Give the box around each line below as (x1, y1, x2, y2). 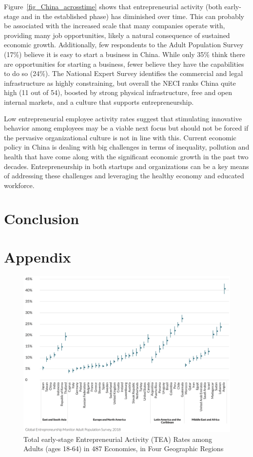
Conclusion (4, 209, 79, 228)
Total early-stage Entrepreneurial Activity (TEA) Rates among (23, 434, 213, 444)
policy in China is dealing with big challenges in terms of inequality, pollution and (4, 142, 250, 152)
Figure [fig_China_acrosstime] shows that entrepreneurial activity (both (4, 1, 222, 11)
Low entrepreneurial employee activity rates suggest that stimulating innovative (4, 113, 242, 123)
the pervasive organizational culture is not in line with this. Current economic (4, 132, 236, 142)
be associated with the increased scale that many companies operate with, (4, 20, 225, 31)
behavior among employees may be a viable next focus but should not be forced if (4, 123, 249, 133)
